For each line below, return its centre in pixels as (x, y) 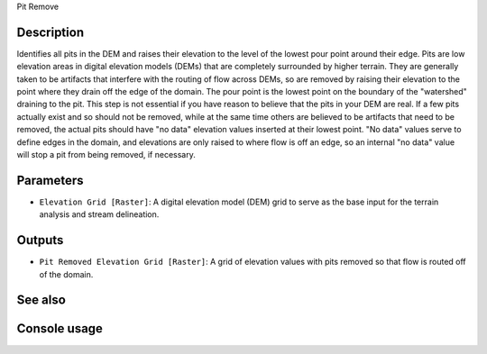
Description (51, 32)
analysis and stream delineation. (99, 214)
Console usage (60, 329)
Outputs (40, 240)
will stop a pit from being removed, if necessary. (106, 155)
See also (41, 300)
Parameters (50, 180)
